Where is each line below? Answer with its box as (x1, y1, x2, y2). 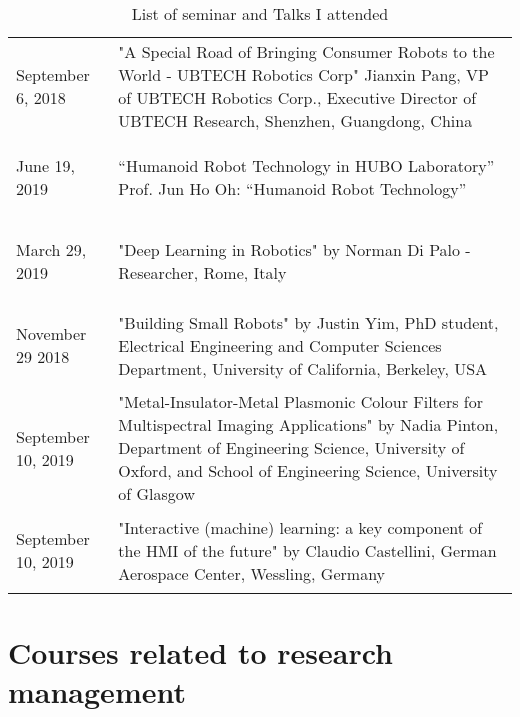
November (16, 322, 87, 345)
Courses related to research (8, 632, 394, 673)
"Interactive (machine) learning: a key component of (118, 515, 483, 539)
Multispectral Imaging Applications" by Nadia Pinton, (118, 413, 499, 436)
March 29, (16, 238, 87, 261)
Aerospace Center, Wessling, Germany (118, 561, 386, 585)
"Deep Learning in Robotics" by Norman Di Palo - (118, 238, 471, 261)
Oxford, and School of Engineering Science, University (118, 459, 498, 482)
